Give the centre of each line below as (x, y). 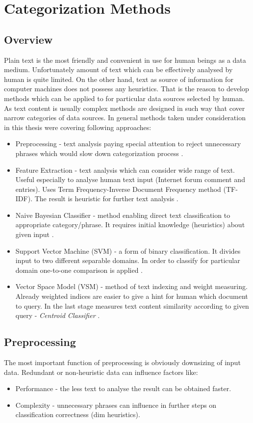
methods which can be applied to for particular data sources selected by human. (124, 98)
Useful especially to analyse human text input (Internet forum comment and (130, 179)
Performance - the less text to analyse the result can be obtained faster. (123, 388)
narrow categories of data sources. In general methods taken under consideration (125, 118)
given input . (35, 234)
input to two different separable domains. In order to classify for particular (128, 260)
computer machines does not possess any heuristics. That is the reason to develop (126, 89)
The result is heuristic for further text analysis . (106, 198)
